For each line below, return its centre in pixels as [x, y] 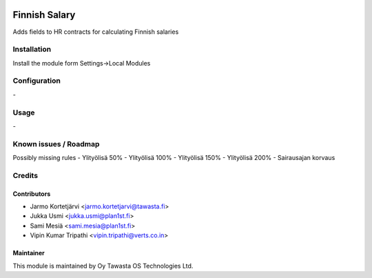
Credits [25, 175]
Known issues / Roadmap [56, 143]
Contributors [32, 194]
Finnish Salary [44, 15]
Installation [32, 50]
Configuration [37, 81]
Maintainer [29, 253]
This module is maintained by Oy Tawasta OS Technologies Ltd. [103, 266]
